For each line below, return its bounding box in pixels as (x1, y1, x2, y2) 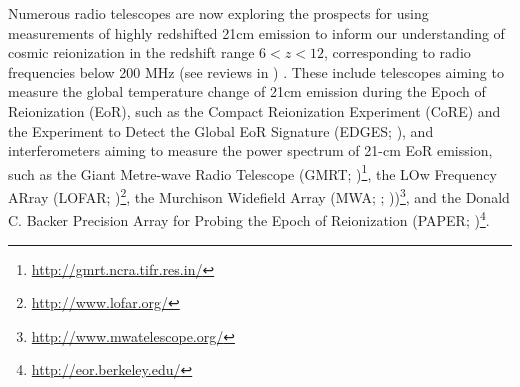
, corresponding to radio (323, 42, 471, 63)
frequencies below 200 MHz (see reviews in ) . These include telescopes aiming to (8, 61, 504, 82)
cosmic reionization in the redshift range (8, 42, 255, 63)
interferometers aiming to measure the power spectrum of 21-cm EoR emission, (8, 140, 493, 161)
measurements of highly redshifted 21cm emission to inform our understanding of (8, 22, 505, 43)
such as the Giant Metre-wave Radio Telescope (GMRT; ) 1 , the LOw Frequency (8, 160, 497, 184)
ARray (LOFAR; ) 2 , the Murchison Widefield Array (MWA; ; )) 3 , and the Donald (8, 184, 510, 207)
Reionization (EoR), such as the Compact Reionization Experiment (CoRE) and (8, 100, 501, 121)
